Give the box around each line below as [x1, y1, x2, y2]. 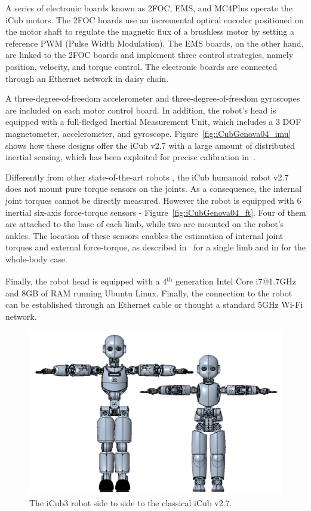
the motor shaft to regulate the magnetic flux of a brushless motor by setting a [5, 25, 294, 38]
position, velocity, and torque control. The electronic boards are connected [5, 60, 278, 72]
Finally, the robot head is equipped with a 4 [5, 275, 167, 287]
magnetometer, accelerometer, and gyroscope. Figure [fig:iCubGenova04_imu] [5, 127, 291, 139]
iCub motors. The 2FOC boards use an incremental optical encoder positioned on [5, 13, 304, 26]
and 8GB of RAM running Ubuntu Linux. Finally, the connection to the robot [5, 286, 292, 299]
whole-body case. [5, 252, 67, 265]
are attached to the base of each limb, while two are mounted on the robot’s [5, 218, 284, 230]
